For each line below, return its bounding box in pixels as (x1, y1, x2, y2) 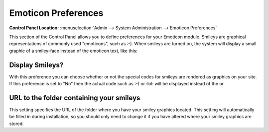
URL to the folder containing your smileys (9, 93, 140, 102)
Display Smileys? (9, 61, 64, 69)
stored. (9, 121, 24, 127)
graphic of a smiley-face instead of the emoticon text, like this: (9, 48, 137, 54)
